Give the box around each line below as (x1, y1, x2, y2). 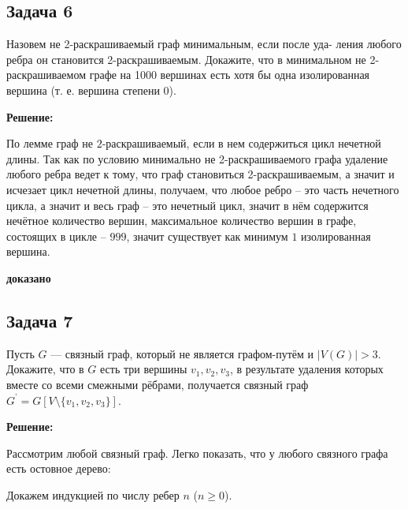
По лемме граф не (6, 135, 93, 152)
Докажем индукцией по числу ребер (6, 486, 180, 503)
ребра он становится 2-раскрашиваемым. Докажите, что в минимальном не (6, 51, 366, 67)
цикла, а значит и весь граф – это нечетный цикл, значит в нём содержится (6, 196, 369, 213)
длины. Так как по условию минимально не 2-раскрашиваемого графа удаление (6, 150, 388, 167)
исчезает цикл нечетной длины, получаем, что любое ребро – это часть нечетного (6, 181, 399, 197)
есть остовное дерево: (6, 460, 111, 477)
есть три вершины (100, 361, 187, 377)
